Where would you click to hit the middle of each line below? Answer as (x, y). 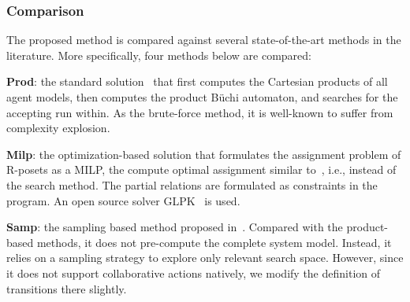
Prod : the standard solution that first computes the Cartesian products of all (197, 81)
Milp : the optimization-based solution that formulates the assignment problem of (204, 154)
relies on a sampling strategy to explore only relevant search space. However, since (205, 258)
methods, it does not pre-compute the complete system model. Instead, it (214, 242)
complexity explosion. (58, 128)
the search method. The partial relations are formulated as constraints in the (192, 184)
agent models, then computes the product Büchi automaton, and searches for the (202, 97)
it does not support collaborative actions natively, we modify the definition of (194, 273)
